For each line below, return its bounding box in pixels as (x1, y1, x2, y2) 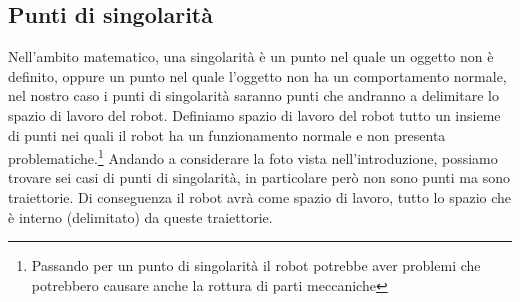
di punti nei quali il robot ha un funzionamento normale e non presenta (8, 124, 446, 145)
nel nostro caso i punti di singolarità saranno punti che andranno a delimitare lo (8, 85, 499, 106)
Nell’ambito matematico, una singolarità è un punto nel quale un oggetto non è (8, 46, 494, 67)
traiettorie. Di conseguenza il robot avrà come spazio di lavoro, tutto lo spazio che (8, 187, 512, 208)
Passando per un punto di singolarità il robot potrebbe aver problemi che (31, 255, 481, 276)
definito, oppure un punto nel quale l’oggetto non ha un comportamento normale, (8, 65, 507, 86)
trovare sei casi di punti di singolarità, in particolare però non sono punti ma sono (8, 167, 510, 188)
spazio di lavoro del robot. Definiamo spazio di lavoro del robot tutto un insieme (8, 104, 501, 125)
